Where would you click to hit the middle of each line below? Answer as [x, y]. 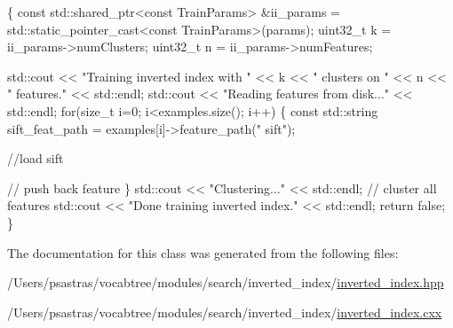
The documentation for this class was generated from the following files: [203, 252]
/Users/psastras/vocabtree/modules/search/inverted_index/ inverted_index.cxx [225, 312]
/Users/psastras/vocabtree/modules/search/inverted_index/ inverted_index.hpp [226, 282]
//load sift [36, 158]
